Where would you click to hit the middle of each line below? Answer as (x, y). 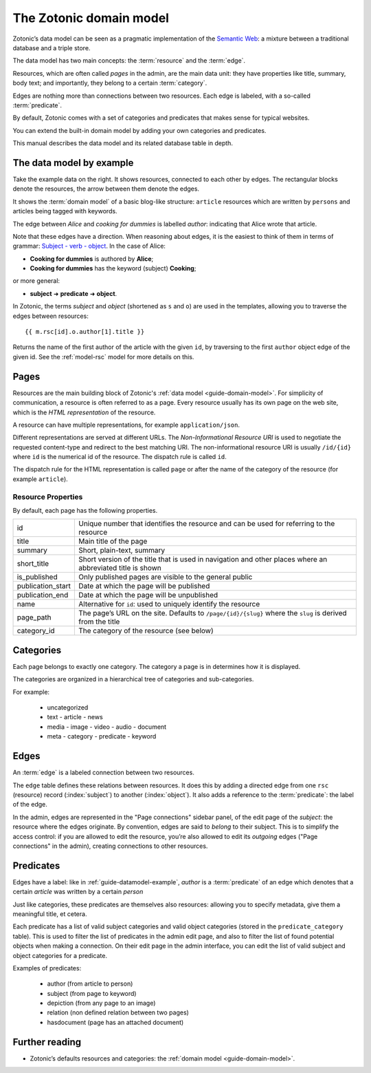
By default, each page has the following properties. (85, 510)
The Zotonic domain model (91, 18)
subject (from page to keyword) (92, 993)
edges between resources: (50, 316)
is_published (37, 577)
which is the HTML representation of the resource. (84, 412)
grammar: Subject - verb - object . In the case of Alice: (89, 246)
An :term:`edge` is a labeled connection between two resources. (104, 773)
